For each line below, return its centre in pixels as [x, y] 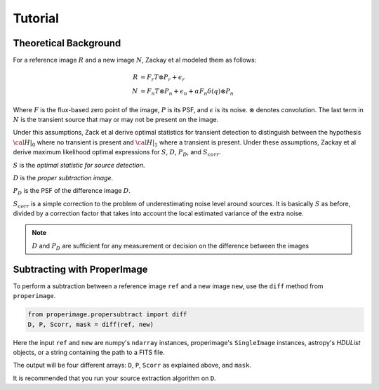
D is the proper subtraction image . [63, 177]
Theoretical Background [67, 43]
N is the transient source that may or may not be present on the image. [116, 119]
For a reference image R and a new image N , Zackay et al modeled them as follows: [135, 60]
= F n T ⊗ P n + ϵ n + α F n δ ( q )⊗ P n [187, 92]
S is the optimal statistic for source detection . [79, 165]
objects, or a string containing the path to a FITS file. [89, 352]
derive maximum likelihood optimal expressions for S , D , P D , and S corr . [117, 153]
